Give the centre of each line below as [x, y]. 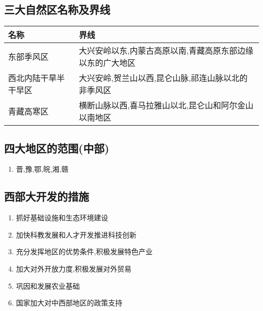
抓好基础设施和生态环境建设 [62, 218]
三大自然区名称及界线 [57, 9]
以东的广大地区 [107, 63]
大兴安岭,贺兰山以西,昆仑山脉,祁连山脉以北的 [163, 78]
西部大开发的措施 [47, 196]
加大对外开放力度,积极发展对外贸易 [74, 268]
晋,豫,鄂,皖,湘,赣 [42, 169]
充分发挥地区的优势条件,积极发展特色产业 [84, 251]
